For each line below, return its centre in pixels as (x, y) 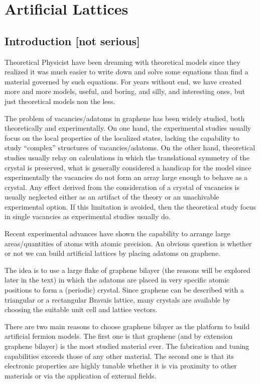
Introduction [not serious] (72, 40)
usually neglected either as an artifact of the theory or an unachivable (112, 197)
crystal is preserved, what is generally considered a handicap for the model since (128, 167)
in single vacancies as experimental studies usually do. (88, 216)
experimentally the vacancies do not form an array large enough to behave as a (126, 177)
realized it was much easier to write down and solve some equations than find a (126, 72)
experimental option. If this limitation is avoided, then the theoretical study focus (130, 206)
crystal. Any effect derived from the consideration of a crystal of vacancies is (122, 187)
